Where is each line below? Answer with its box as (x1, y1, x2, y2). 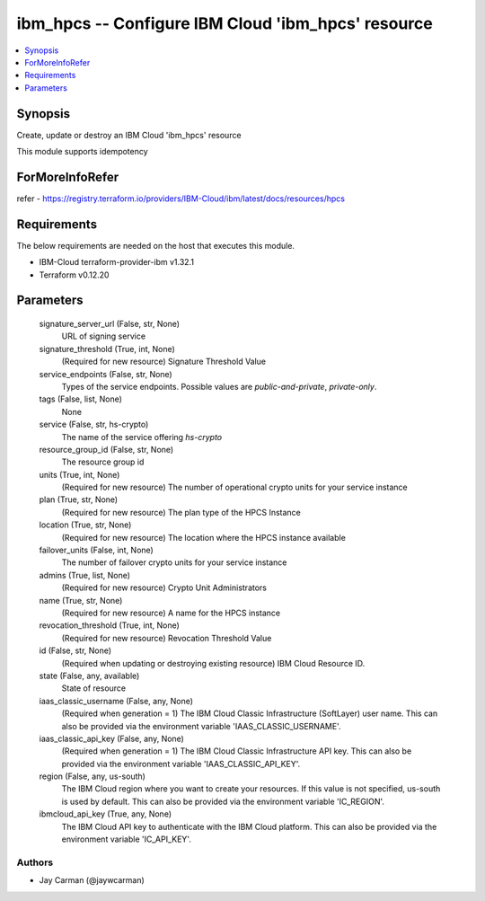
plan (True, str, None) (39, 494, 119, 505)
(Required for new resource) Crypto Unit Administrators (61, 582, 267, 593)
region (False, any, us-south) (39, 771, 145, 782)
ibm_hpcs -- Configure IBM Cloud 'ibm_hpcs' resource (16, 13, 433, 33)
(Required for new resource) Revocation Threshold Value (61, 632, 272, 643)
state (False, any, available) (39, 670, 140, 681)
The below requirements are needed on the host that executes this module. (16, 240, 295, 251)
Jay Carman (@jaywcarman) (39, 875, 145, 886)
